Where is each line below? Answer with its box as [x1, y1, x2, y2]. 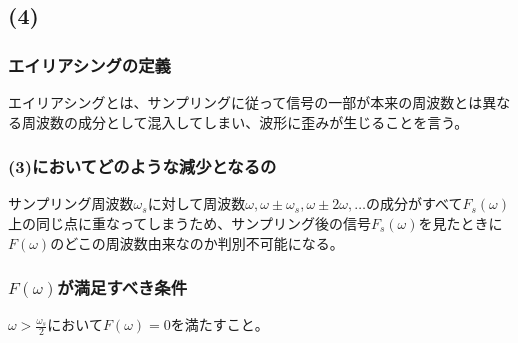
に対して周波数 [147, 193, 246, 214]
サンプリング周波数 [8, 193, 134, 214]
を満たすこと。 [170, 314, 269, 335]
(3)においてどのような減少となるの [8, 154, 277, 179]
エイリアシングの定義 [8, 52, 171, 77]
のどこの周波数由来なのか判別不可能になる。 [50, 232, 344, 253]
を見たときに [418, 213, 503, 233]
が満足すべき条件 [57, 275, 188, 300]
